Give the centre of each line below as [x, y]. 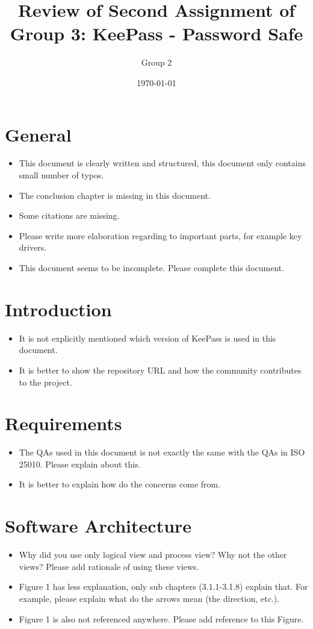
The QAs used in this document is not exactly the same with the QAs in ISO [162, 452]
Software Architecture [98, 526]
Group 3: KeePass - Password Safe [156, 33]
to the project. [45, 382]
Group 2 [156, 62]
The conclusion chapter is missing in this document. [115, 195]
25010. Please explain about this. [80, 464]
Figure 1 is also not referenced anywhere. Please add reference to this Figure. [161, 618]
